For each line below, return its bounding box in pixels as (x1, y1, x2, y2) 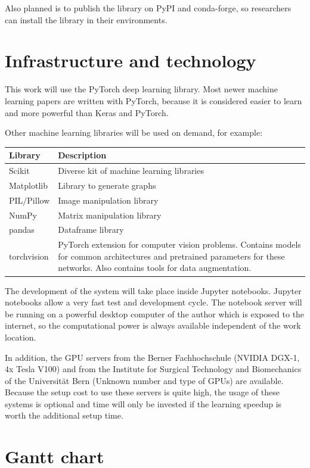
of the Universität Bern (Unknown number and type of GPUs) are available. (5, 374, 284, 386)
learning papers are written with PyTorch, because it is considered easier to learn (5, 94, 302, 107)
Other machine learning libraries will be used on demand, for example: (5, 126, 263, 139)
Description (58, 149, 107, 161)
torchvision (9, 249, 49, 262)
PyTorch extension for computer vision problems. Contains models (58, 238, 301, 251)
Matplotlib (9, 179, 48, 191)
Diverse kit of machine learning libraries (58, 164, 204, 177)
